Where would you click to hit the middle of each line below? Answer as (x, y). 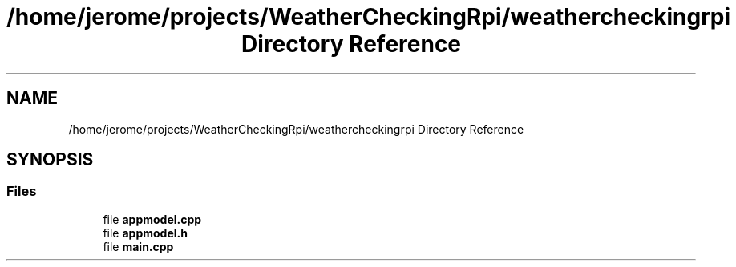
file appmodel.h (145, 233)
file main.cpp (138, 246)
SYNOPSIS (50, 160)
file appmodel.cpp (152, 219)
